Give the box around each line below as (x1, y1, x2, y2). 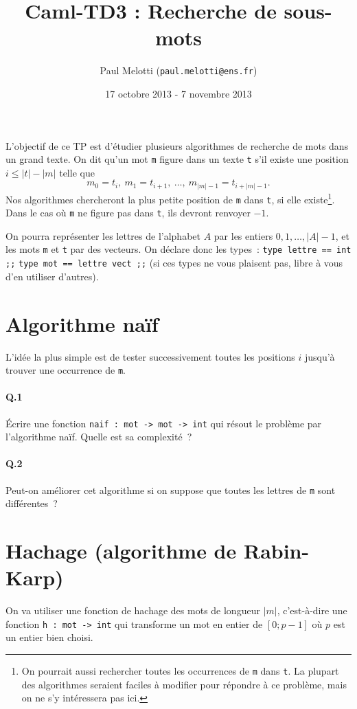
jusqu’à (304, 349, 335, 363)
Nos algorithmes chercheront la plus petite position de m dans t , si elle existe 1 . (5, 190, 335, 206)
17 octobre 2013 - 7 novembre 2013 (105, 86, 252, 100)
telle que (59, 165, 95, 179)
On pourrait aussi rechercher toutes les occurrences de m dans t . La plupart (21, 664, 339, 678)
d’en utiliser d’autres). (5, 269, 99, 283)
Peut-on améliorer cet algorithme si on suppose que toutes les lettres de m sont (5, 482, 336, 497)
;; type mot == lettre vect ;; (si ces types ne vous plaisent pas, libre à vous (5, 256, 343, 270)
